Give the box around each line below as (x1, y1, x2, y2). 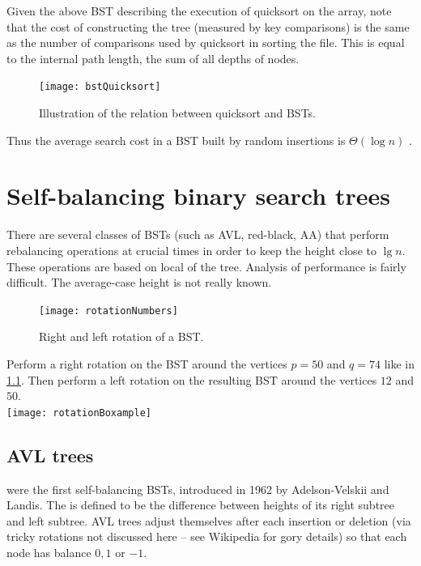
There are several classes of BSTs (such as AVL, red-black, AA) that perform (6, 226, 389, 243)
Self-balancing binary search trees (6, 179, 390, 212)
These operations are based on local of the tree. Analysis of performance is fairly (6, 257, 406, 274)
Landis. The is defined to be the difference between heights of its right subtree (6, 496, 394, 513)
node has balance (6, 543, 91, 560)
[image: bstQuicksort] (39, 81, 161, 93)
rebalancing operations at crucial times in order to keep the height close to (6, 241, 376, 258)
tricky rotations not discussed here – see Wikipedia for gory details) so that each (6, 528, 407, 545)
